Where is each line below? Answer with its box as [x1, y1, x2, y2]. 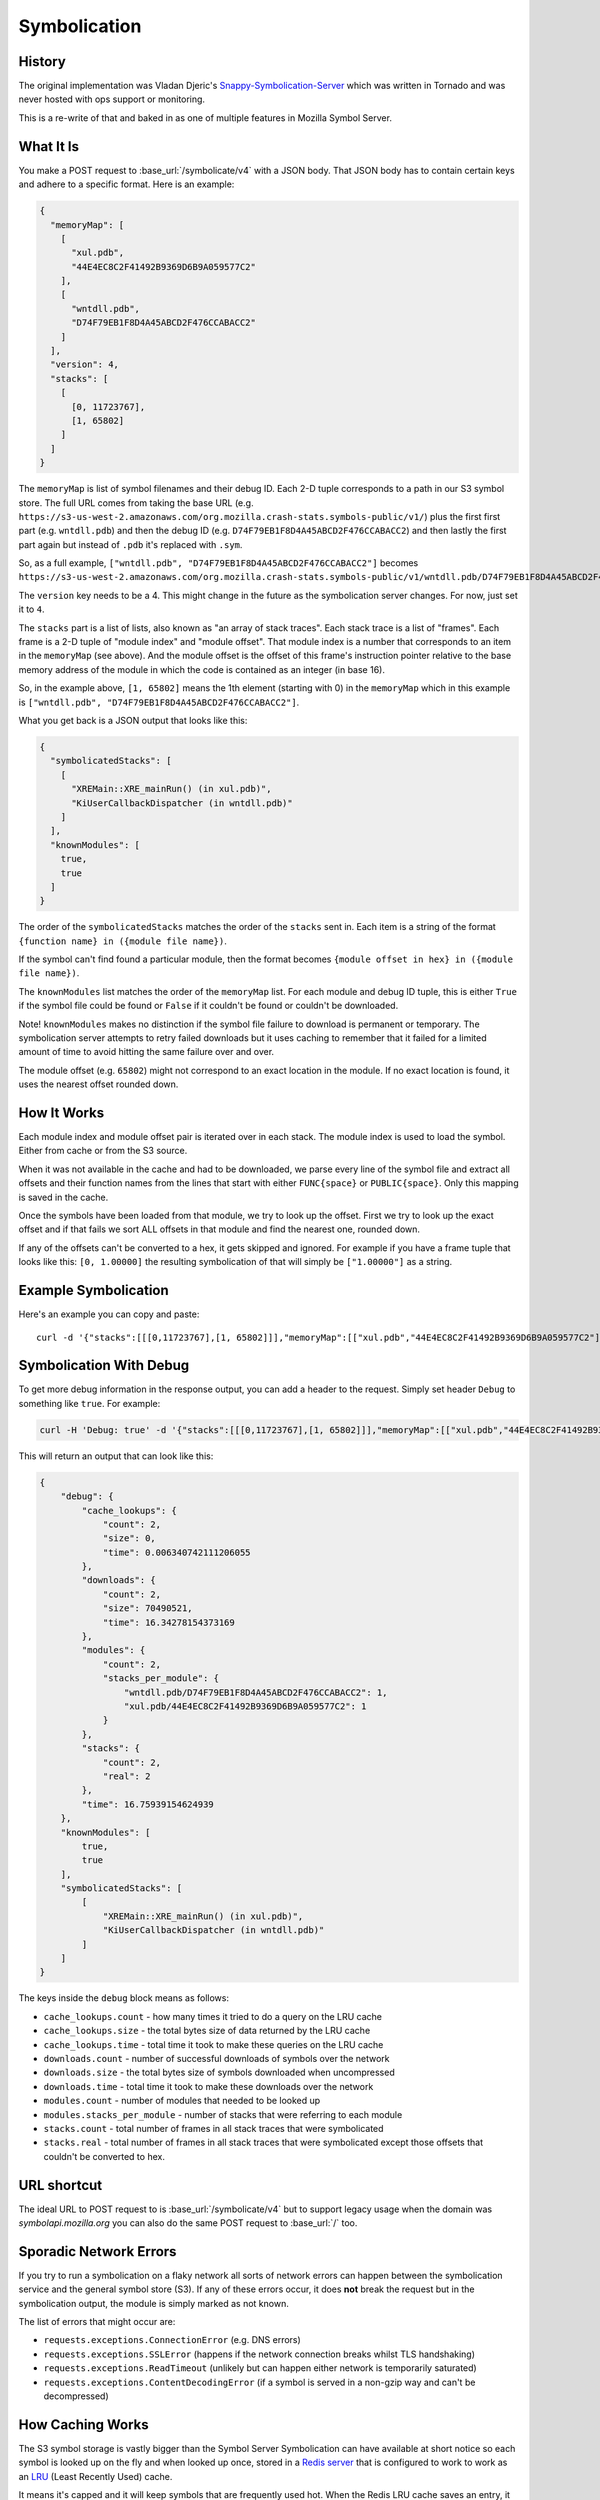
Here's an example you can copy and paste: [18, 1308, 200, 1320]
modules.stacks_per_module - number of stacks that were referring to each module [43, 2108, 403, 2120]
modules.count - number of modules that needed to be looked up [43, 2095, 321, 2107]
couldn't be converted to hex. [43, 2150, 165, 2162]
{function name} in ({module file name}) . [18, 935, 227, 947]
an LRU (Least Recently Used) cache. [18, 2470, 173, 2482]
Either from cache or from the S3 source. [18, 1145, 188, 1157]
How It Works [18, 1104, 105, 1121]
